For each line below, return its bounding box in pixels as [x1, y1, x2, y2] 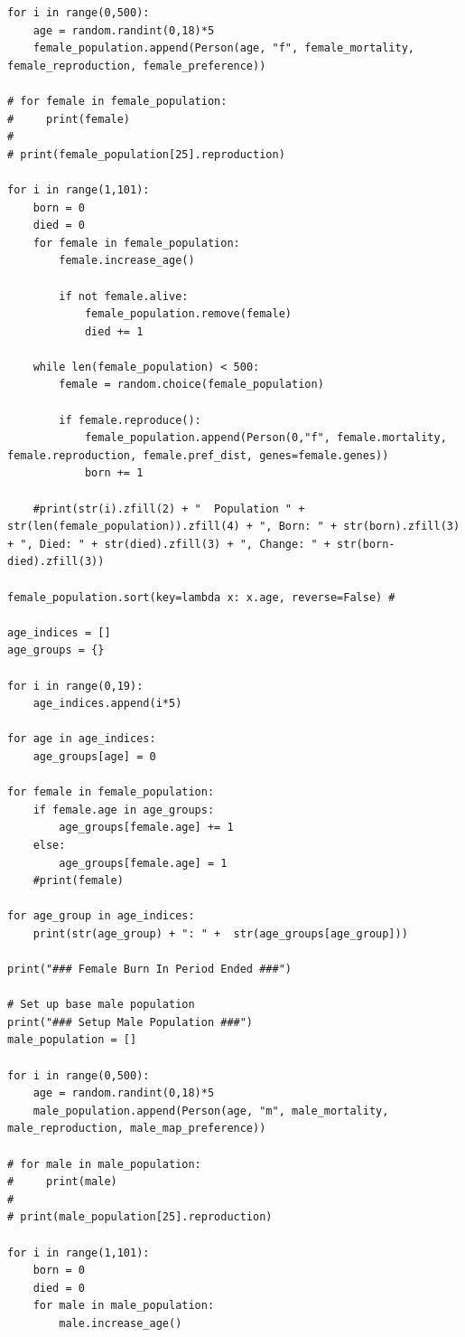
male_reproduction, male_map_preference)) [7, 1122, 266, 1135]
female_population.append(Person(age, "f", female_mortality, [33, 42, 415, 55]
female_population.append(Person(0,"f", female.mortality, [84, 431, 447, 445]
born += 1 [84, 466, 144, 480]
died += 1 [84, 325, 144, 338]
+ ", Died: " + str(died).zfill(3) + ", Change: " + [7, 537, 330, 551]
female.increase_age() [59, 254, 195, 268]
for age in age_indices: [7, 732, 156, 746]
